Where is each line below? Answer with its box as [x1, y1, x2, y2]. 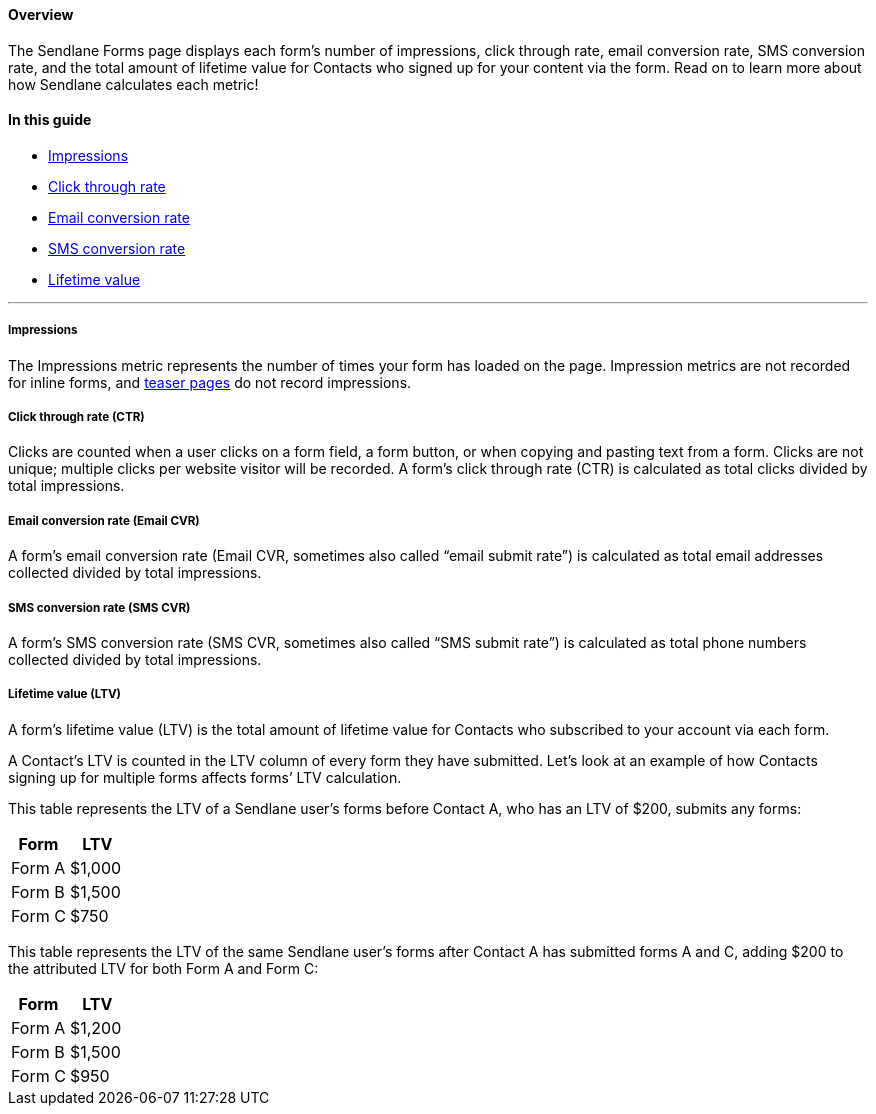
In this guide [8, 111, 92, 129]
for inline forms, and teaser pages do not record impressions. [8, 373, 412, 391]
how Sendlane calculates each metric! [8, 75, 259, 93]
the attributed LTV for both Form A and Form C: [8, 959, 319, 977]
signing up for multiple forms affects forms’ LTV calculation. [8, 768, 402, 786]
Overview [8, 6, 74, 23]
